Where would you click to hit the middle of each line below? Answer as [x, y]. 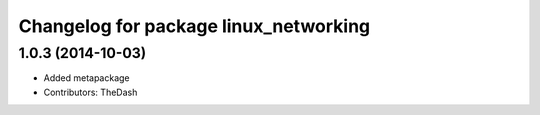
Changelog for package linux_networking [194, 26]
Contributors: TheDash [90, 92]
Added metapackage [86, 78]
